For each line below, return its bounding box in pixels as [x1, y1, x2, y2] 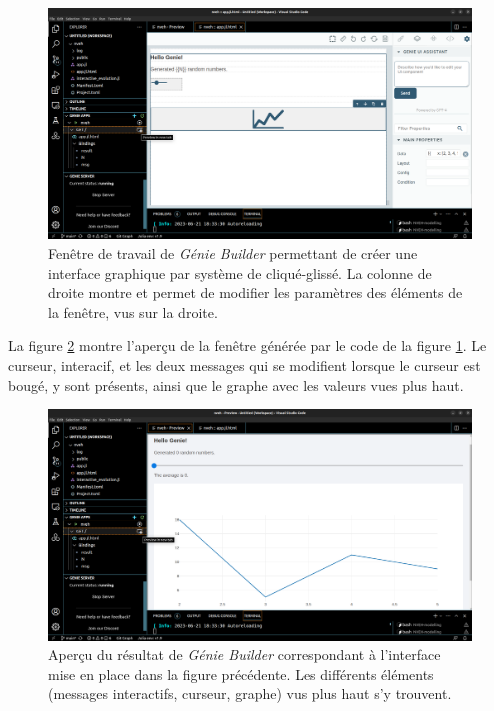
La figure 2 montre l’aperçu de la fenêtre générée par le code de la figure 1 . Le [8, 335, 487, 356]
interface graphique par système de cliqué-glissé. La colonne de [48, 262, 432, 283]
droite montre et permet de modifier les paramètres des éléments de [48, 282, 463, 303]
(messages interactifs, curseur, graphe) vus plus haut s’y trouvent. [48, 683, 452, 704]
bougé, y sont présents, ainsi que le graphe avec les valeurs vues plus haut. [8, 374, 464, 395]
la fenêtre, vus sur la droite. [48, 301, 218, 322]
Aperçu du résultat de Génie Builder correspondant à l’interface [48, 644, 441, 665]
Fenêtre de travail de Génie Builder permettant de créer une [48, 243, 418, 264]
